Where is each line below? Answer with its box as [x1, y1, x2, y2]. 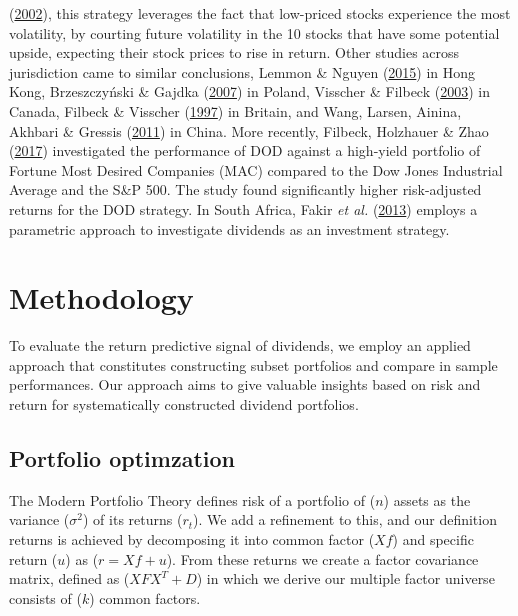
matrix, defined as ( [9, 568, 130, 589]
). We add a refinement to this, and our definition [193, 509, 497, 530]
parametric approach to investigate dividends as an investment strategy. [9, 218, 450, 239]
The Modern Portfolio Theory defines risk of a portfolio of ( [9, 489, 376, 510]
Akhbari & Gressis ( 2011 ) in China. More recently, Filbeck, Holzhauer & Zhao [9, 120, 489, 141]
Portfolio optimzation [9, 443, 235, 474]
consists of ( [9, 587, 82, 608]
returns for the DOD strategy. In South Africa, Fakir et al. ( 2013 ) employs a [9, 198, 478, 219]
